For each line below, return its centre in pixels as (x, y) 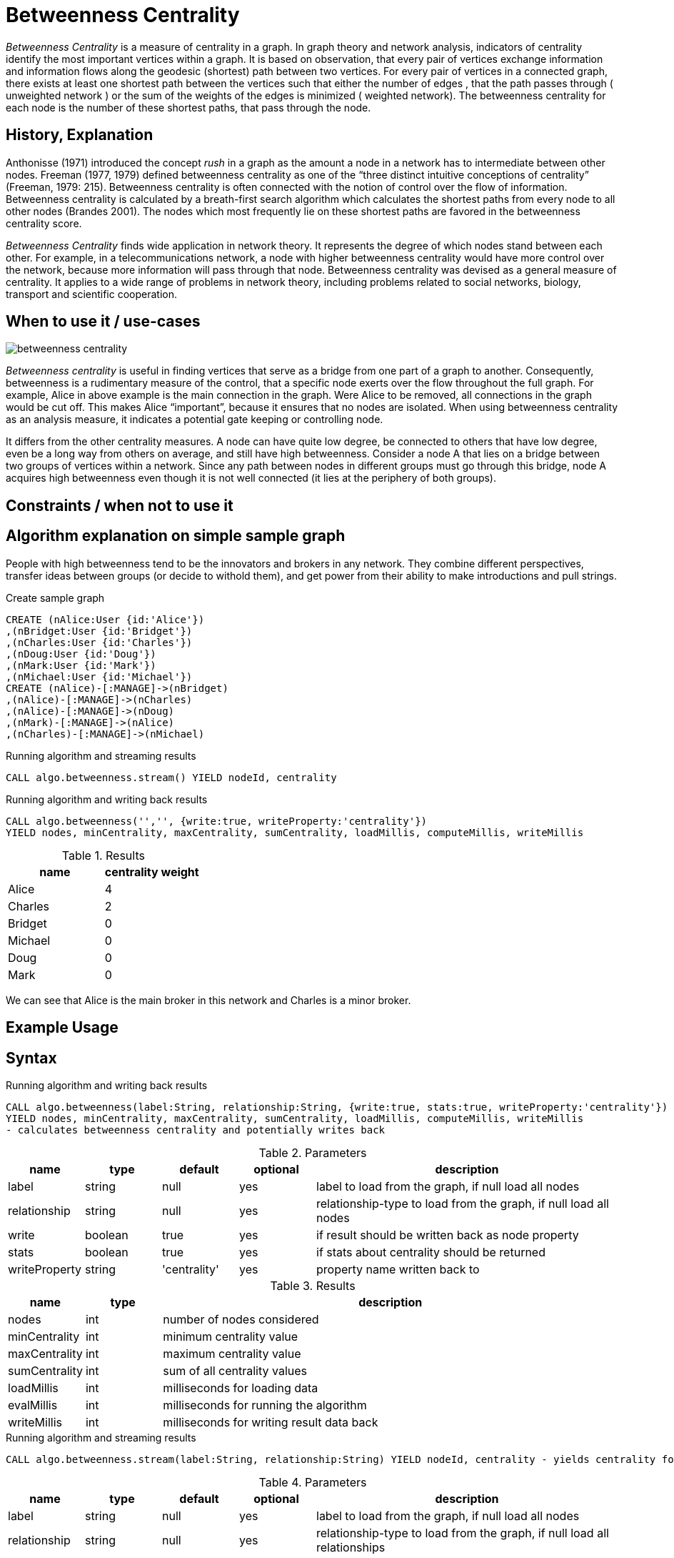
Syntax (31, 1058)
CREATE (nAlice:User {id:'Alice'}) (105, 619)
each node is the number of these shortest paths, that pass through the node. (188, 107)
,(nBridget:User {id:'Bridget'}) (99, 631)
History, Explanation (80, 135)
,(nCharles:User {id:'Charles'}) (99, 642)
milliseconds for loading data (241, 1388)
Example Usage (62, 1028)
